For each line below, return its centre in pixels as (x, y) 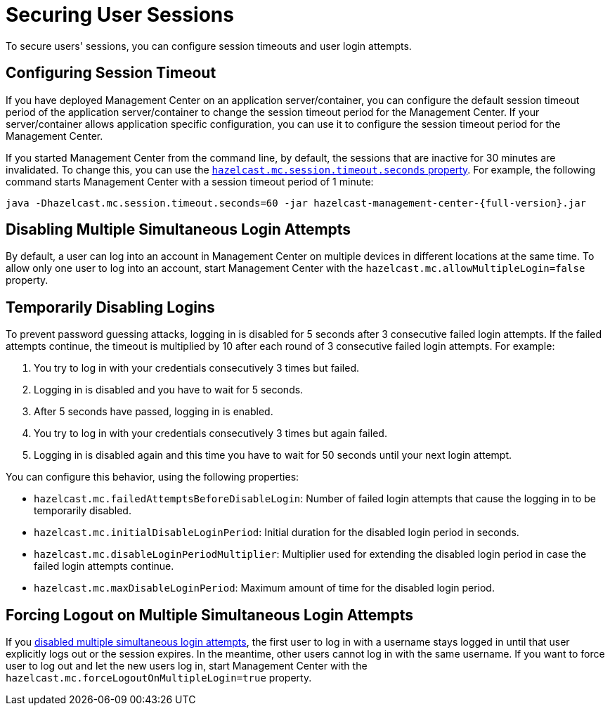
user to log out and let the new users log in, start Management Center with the (187, 666)
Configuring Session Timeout (111, 73)
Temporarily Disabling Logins (110, 307)
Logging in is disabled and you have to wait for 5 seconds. (169, 390)
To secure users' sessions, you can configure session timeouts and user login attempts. (209, 46)
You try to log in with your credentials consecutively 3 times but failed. (197, 368)
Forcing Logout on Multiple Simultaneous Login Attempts (209, 615)
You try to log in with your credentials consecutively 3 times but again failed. (210, 433)
